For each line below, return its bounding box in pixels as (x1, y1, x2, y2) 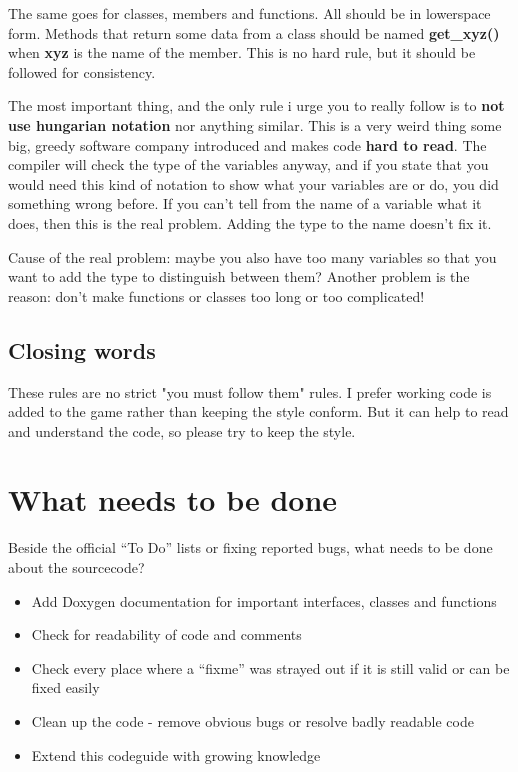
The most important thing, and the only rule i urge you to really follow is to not (8, 95, 505, 116)
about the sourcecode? (8, 557, 145, 578)
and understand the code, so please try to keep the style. (8, 420, 356, 441)
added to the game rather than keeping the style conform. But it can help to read (8, 401, 509, 422)
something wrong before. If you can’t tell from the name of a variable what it (8, 193, 482, 214)
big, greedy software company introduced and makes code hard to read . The (8, 134, 487, 155)
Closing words (8, 334, 156, 365)
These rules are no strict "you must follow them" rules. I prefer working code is (8, 381, 492, 402)
